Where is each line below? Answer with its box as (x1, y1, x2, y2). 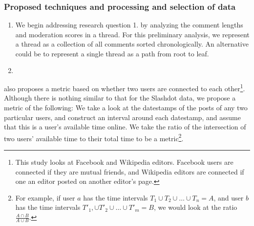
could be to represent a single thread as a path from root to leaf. (15, 49, 209, 58)
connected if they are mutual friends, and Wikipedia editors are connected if (15, 166, 244, 176)
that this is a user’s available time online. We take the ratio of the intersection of (4, 122, 246, 132)
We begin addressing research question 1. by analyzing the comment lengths (15, 20, 243, 30)
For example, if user (15, 192, 75, 202)
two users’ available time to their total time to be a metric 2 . (4, 131, 184, 143)
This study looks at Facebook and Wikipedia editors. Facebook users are (15, 157, 233, 167)
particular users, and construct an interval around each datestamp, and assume (4, 112, 241, 122)
